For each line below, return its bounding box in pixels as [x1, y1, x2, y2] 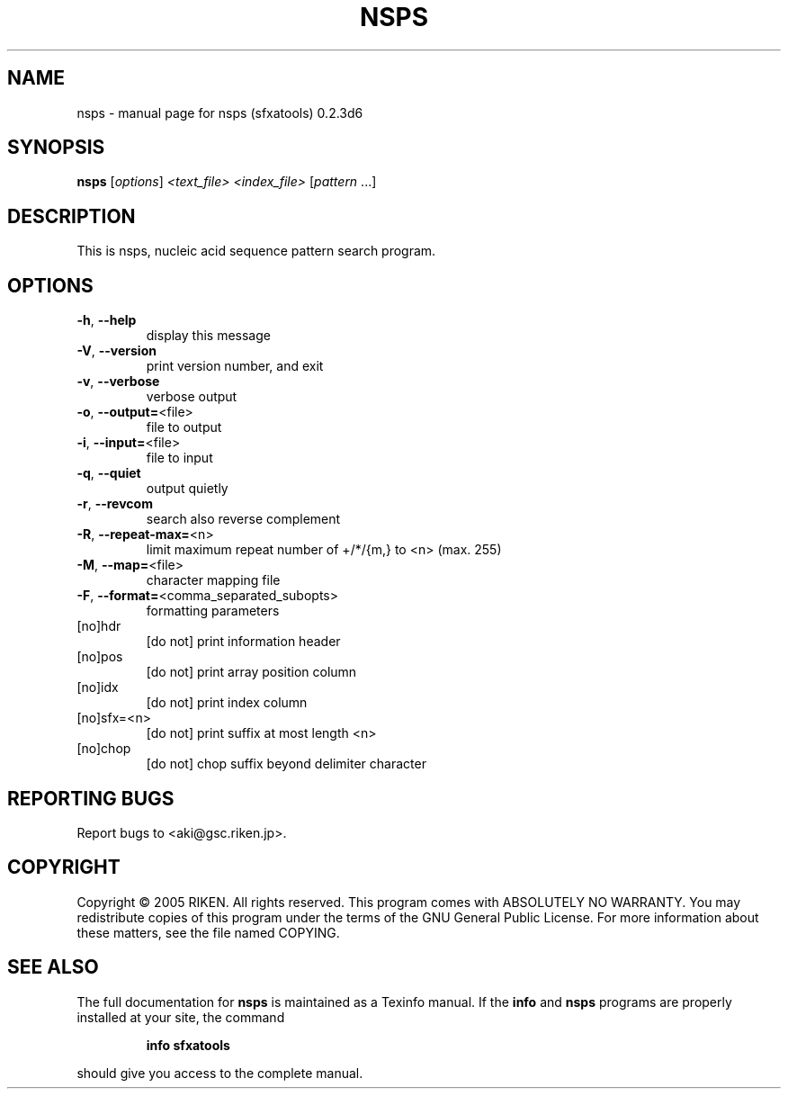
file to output [146, 419, 222, 436]
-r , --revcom [76, 496, 153, 512]
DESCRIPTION [7, 204, 136, 228]
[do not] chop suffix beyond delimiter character [146, 756, 426, 772]
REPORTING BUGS [7, 786, 175, 810]
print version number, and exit [146, 358, 324, 374]
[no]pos [76, 649, 123, 665]
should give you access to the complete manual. [76, 1065, 363, 1081]
